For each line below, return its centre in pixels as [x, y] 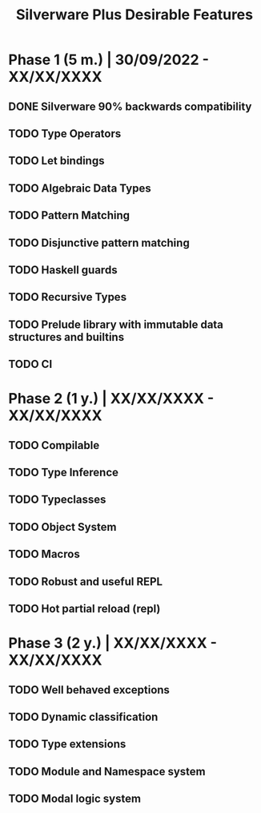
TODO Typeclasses [57, 500]
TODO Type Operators [65, 133]
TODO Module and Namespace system [107, 771]
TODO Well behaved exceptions [89, 690]
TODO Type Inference [63, 473]
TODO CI [30, 364]
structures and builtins [66, 337]
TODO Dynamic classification [83, 716]
